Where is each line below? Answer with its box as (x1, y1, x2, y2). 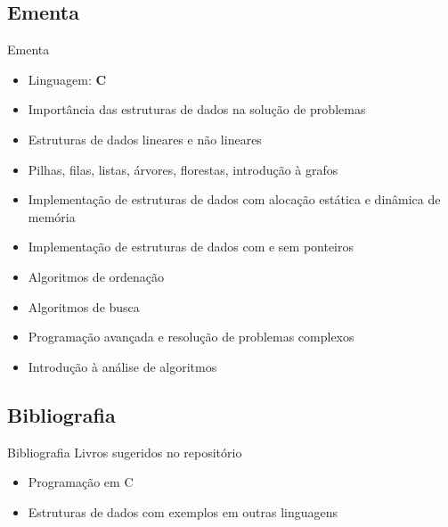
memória (28, 207, 76, 226)
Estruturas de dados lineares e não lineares (28, 129, 262, 148)
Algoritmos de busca (28, 297, 140, 316)
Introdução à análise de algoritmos (28, 357, 217, 375)
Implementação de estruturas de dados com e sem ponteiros (28, 237, 354, 256)
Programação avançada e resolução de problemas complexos (28, 327, 354, 346)
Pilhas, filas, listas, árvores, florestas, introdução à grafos (28, 160, 338, 178)
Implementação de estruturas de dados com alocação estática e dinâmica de (28, 190, 441, 209)
